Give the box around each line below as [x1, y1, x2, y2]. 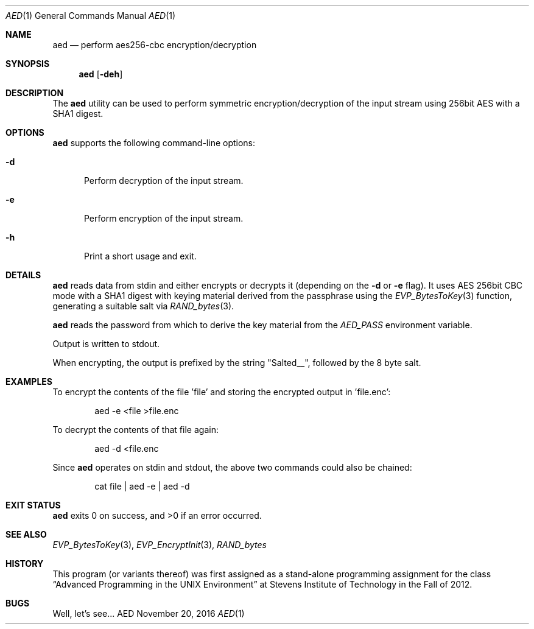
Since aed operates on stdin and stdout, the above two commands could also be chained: [52, 462, 412, 473]
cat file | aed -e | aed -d [94, 481, 190, 491]
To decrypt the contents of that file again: [52, 424, 219, 435]
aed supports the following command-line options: [52, 138, 256, 148]
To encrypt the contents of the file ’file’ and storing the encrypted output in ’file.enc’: [52, 387, 391, 397]
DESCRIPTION [5, 88, 64, 98]
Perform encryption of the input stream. [84, 213, 244, 223]
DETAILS [5, 270, 41, 280]
